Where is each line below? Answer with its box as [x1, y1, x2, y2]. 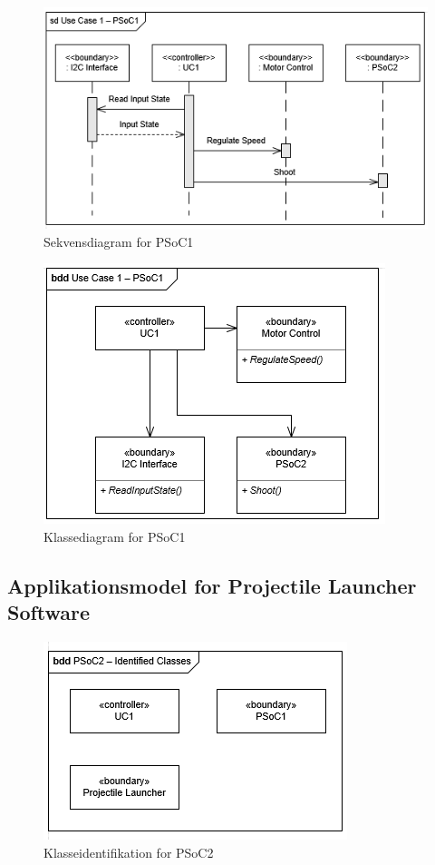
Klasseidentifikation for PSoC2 [43, 842, 214, 861]
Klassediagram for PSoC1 [43, 527, 186, 546]
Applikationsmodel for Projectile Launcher [7, 571, 417, 599]
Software [7, 598, 91, 626]
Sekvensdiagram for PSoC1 [43, 231, 194, 251]
